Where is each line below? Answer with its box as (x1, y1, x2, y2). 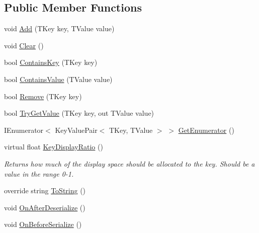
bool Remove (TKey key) (4, 91, 82, 101)
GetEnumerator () (178, 124, 234, 135)
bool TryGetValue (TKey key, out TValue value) (4, 108, 154, 118)
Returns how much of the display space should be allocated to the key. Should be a (4, 158, 255, 169)
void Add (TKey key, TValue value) (4, 23, 115, 34)
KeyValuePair (55, 124, 98, 135)
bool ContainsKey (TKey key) (4, 57, 98, 67)
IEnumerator (4, 124, 44, 135)
